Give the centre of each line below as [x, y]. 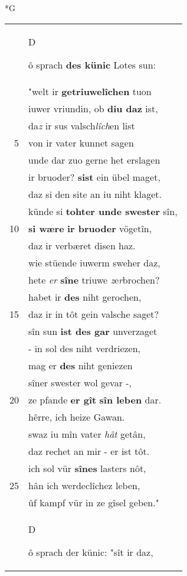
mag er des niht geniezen [81, 365]
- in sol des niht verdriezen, [85, 348]
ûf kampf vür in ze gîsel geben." [94, 502]
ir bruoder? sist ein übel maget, [94, 177]
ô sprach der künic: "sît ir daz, [91, 552]
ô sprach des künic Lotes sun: [92, 64]
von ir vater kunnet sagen [81, 142]
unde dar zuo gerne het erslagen [94, 160]
